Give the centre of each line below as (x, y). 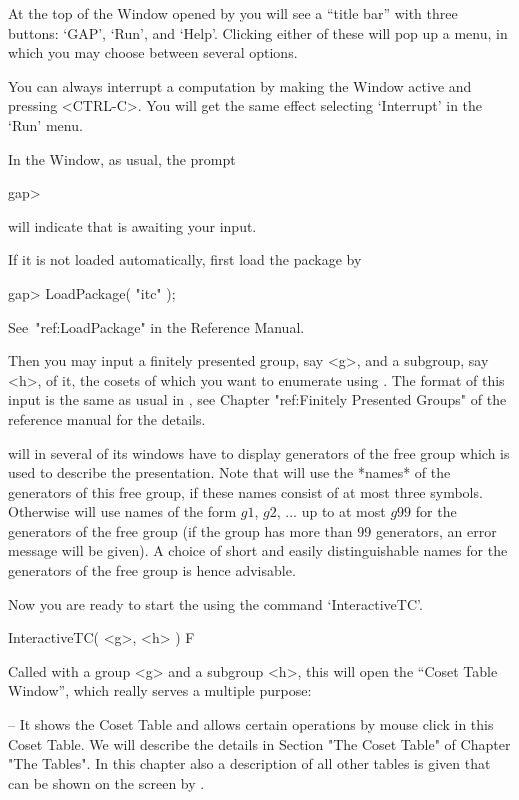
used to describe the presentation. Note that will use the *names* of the (229, 472)
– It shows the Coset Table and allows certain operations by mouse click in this (251, 724)
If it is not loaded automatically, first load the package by (185, 259)
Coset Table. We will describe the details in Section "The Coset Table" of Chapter (259, 743)
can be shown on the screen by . (106, 782)
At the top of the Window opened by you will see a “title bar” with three (233, 13)
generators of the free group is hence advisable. (152, 570)
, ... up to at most (331, 511)
